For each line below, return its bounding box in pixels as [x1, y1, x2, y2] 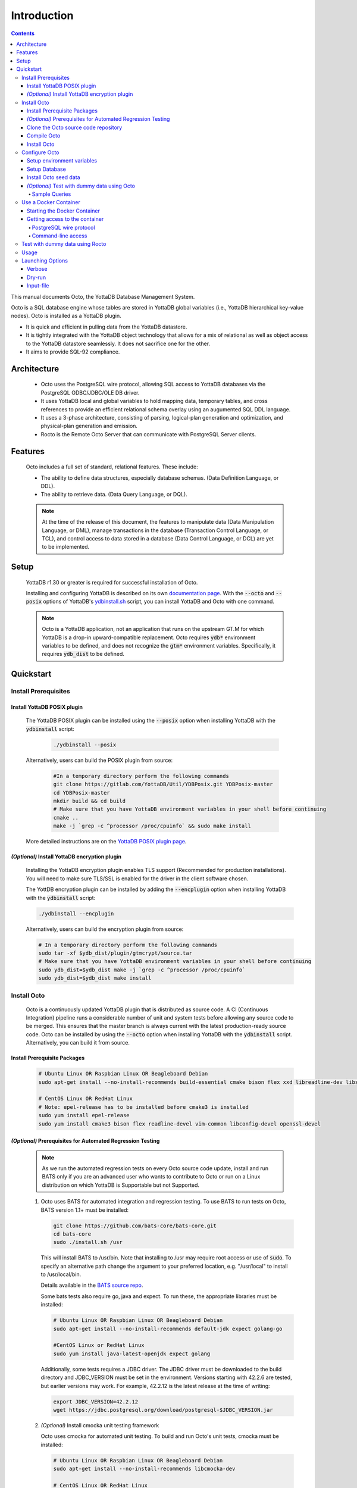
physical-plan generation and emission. [40, 423, 138, 430]
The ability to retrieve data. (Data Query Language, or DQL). [40, 491, 187, 498]
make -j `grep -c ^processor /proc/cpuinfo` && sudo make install [53, 823, 251, 830]
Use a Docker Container [21, 199, 80, 206]
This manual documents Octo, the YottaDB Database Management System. [11, 293, 195, 300]
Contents [11, 30, 35, 37]
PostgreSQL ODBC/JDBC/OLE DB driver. [40, 389, 140, 396]
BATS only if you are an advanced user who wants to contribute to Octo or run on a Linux [42, 1173, 261, 1180]
